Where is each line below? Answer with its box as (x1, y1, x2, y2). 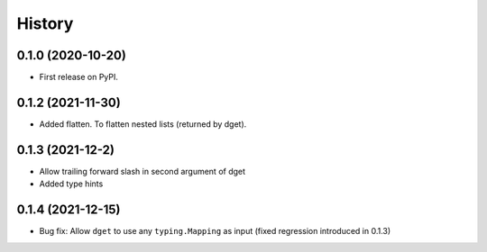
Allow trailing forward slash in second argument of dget (39, 166, 246, 176)
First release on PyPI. (39, 72, 119, 83)
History (16, 13, 74, 33)
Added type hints (39, 178, 104, 189)
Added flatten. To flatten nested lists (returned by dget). (39, 118, 247, 130)
